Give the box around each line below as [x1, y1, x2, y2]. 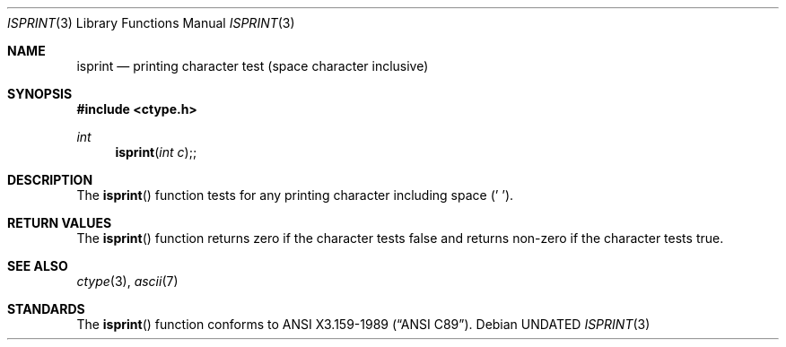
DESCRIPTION [7, 172, 93, 187]
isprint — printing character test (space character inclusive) [76, 58, 429, 74]
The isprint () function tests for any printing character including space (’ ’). [76, 187, 514, 203]
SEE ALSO [7, 258, 68, 273]
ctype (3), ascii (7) [76, 273, 179, 289]
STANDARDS [7, 301, 85, 317]
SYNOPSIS [7, 86, 73, 101]
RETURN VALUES [7, 215, 112, 230]
